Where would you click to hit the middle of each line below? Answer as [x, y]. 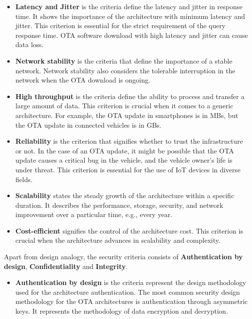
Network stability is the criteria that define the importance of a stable [124, 60]
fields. [24, 179]
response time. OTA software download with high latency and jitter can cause [132, 35]
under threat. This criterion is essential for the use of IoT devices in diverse [128, 169]
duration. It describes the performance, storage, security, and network [119, 205]
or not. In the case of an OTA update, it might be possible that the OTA [125, 150]
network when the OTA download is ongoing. [83, 80]
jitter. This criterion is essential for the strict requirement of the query [120, 25]
